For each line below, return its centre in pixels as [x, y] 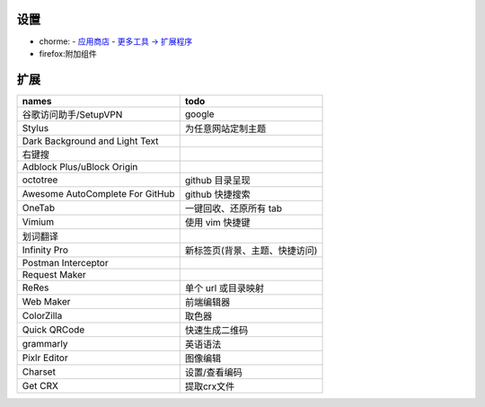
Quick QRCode [53, 330]
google [199, 114]
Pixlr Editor [45, 358]
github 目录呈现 [217, 180]
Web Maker [46, 301]
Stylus [35, 128]
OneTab [39, 208]
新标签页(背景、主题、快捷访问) [251, 250]
